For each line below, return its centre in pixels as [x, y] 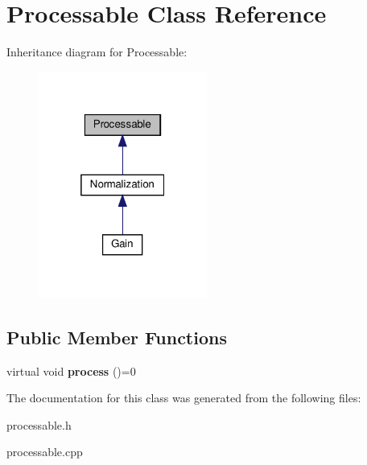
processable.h [39, 424]
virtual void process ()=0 [71, 370]
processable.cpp [45, 452]
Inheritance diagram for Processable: [97, 52]
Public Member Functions [117, 337]
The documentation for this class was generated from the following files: [184, 398]
